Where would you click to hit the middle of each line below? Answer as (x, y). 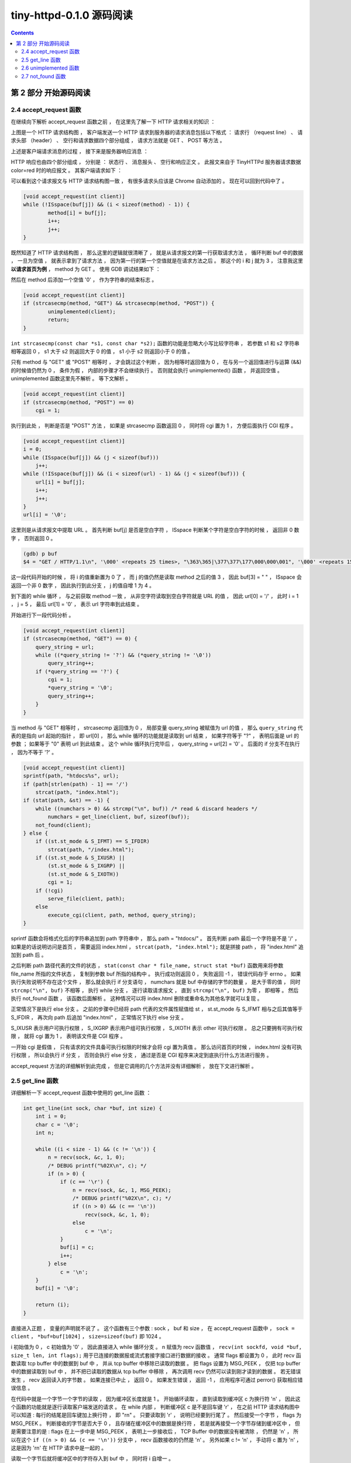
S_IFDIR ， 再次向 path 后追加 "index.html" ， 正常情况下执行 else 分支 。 (99, 1017)
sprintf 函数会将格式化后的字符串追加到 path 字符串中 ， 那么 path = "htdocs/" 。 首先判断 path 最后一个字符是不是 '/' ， (155, 939)
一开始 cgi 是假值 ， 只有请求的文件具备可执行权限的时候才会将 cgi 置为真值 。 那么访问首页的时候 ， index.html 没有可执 (156, 1047)
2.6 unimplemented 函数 (50, 68)
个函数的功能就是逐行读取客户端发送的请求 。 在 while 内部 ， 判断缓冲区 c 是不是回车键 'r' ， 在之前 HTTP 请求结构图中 (155, 1407)
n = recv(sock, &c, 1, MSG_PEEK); (122, 1190)
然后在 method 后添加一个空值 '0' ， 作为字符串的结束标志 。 (84, 280)
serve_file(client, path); (86, 899)
